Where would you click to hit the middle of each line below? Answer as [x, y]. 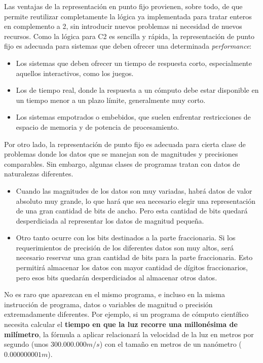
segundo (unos [26, 344]
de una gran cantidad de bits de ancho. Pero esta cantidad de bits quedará [132, 211]
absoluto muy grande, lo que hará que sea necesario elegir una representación [136, 201]
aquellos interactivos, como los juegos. [75, 73]
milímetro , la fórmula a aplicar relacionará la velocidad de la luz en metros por [129, 334]
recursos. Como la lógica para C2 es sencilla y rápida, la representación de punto [129, 36]
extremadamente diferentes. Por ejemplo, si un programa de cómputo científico [126, 314]
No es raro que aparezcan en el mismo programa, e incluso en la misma [115, 294]
